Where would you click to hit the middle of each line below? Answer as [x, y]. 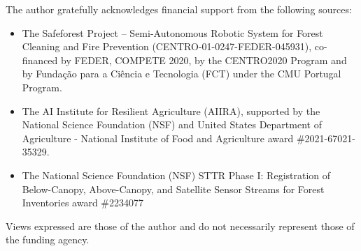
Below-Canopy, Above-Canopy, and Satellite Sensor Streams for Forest [173, 189]
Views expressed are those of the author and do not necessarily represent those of [180, 226]
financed [40, 60]
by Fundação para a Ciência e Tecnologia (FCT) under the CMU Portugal [182, 74]
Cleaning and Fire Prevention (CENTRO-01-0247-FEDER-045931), [167, 46]
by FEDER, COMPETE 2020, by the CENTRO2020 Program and [204, 60]
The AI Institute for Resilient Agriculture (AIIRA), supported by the [171, 111]
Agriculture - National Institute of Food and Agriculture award [158, 138]
